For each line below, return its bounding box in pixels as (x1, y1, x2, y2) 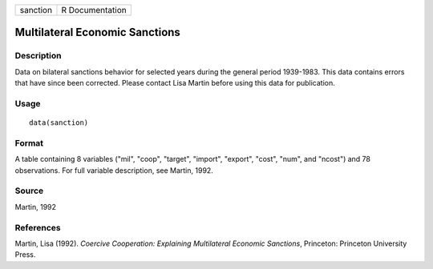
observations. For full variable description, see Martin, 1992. (14, 165, 214, 175)
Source (14, 185, 44, 196)
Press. (14, 250, 36, 259)
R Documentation (61, 5, 127, 15)
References (14, 222, 61, 233)
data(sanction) (29, 118, 89, 127)
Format (14, 137, 44, 148)
